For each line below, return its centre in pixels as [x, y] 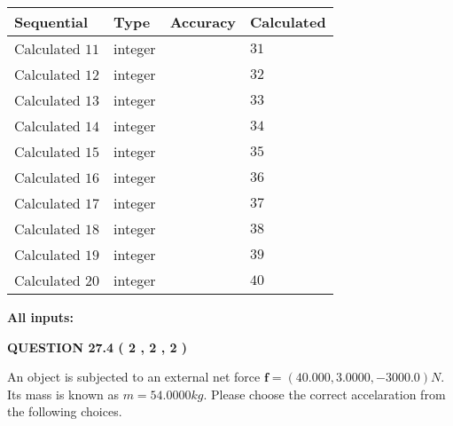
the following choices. [65, 411]
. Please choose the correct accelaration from [324, 394]
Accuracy [203, 22]
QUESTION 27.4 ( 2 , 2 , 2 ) [98, 347]
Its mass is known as [63, 394]
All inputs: [40, 317]
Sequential [51, 22]
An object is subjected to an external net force [134, 377]
